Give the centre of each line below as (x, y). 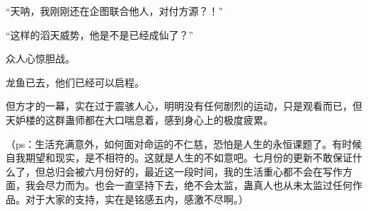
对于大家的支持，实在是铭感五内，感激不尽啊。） (137, 199)
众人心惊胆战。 (40, 58)
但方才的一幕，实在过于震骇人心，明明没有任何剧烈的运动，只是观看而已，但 (184, 106)
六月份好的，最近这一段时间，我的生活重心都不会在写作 (213, 171)
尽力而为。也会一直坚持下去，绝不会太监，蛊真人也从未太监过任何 (199, 185)
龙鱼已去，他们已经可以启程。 (75, 82)
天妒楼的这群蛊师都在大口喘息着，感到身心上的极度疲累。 (139, 119)
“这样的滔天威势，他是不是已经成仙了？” (100, 34)
